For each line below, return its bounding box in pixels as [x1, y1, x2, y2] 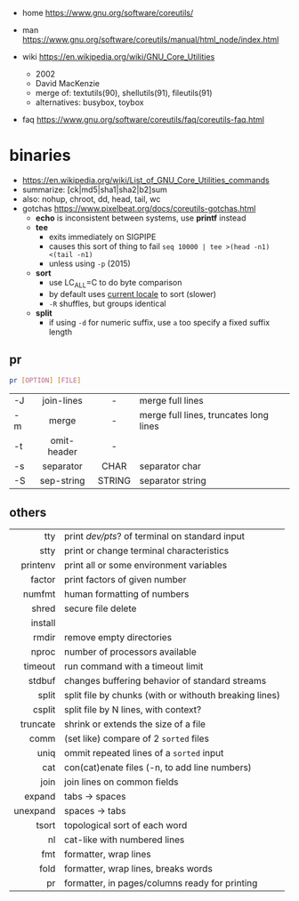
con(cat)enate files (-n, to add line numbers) [63, 761, 252, 774]
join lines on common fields [63, 776, 179, 788]
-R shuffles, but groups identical [48, 298, 166, 309]
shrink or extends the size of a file [63, 718, 206, 730]
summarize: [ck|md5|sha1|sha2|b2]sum [21, 184, 167, 195]
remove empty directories [63, 632, 172, 644]
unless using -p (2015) [48, 258, 131, 269]
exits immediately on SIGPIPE [48, 231, 157, 242]
